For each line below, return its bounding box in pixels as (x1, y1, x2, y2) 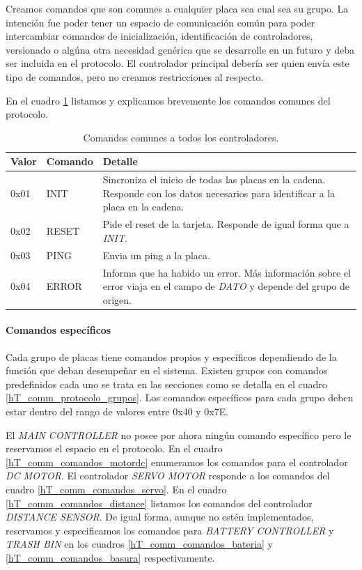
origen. (102, 292, 132, 307)
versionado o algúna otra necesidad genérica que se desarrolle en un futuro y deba (6, 42, 355, 56)
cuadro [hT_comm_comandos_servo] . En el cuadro (6, 482, 227, 496)
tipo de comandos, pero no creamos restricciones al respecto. (6, 69, 264, 84)
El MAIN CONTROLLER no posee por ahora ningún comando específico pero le (6, 427, 352, 442)
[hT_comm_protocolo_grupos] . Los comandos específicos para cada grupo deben (6, 390, 354, 405)
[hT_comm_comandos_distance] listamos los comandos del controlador (6, 495, 313, 510)
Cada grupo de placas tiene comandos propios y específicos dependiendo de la (6, 349, 337, 364)
